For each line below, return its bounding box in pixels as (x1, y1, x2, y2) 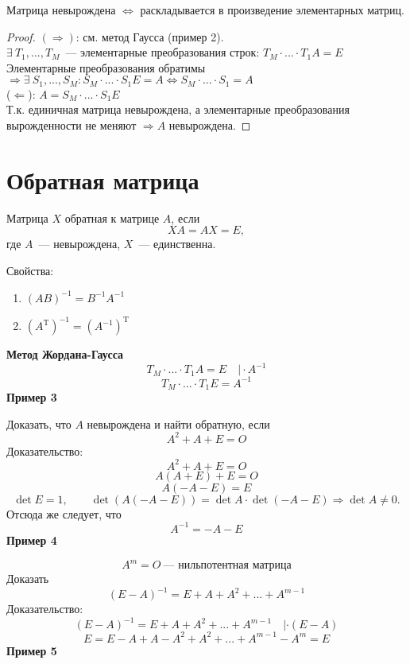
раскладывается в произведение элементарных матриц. (140, 2, 404, 17)
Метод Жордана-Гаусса (6, 346, 124, 363)
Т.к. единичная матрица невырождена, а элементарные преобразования (6, 101, 350, 118)
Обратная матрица (6, 163, 199, 196)
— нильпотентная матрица (163, 560, 292, 572)
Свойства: (6, 262, 54, 278)
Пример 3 (6, 389, 57, 406)
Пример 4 (6, 531, 57, 548)
